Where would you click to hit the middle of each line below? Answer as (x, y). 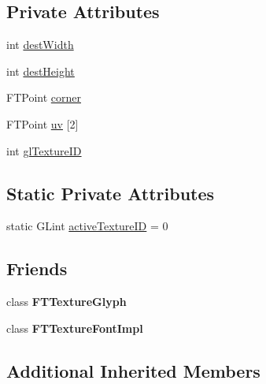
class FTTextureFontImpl (75, 328)
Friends (37, 268)
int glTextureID (44, 150)
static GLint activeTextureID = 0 (87, 226)
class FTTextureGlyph (66, 302)
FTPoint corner (44, 97)
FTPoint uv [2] (42, 123)
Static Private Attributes (111, 193)
